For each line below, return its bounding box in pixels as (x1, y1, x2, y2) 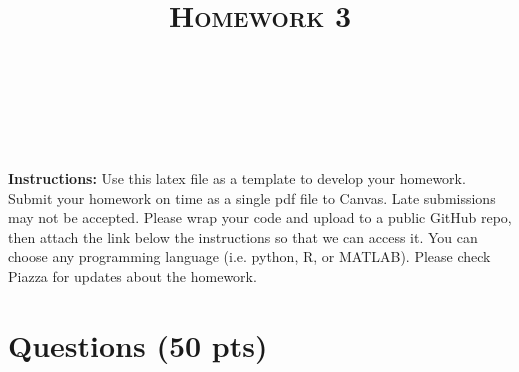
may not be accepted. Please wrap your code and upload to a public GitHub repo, (8, 207, 512, 228)
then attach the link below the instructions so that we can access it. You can (8, 226, 478, 247)
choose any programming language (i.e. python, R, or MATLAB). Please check (8, 246, 491, 267)
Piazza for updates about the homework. (8, 265, 257, 286)
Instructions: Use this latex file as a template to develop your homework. (8, 167, 466, 188)
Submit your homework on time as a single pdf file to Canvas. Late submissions (8, 187, 496, 208)
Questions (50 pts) (8, 324, 268, 365)
